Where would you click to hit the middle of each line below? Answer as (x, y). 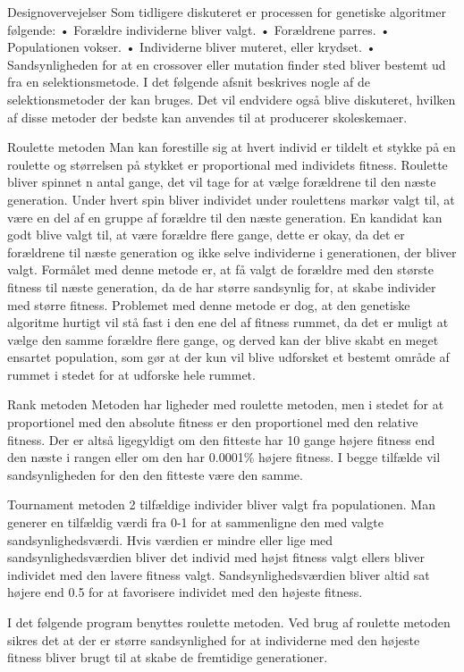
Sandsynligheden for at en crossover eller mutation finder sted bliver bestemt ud (227, 64)
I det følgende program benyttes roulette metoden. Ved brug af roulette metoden (229, 622)
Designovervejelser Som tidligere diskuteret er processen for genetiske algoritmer (227, 12)
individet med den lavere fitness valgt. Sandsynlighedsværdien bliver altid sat (219, 574)
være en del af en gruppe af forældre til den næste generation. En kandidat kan (225, 217)
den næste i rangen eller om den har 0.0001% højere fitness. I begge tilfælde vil (224, 457)
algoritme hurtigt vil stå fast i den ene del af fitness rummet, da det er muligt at (228, 322)
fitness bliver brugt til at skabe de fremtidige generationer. (168, 657)
